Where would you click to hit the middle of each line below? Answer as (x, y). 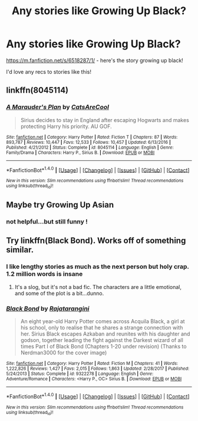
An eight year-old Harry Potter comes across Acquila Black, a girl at (103, 321)
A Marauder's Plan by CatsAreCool (57, 107)
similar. (20, 250)
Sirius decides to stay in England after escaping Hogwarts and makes (105, 120)
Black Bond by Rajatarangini (48, 308)
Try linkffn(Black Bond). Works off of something (96, 241)
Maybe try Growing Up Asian (60, 205)
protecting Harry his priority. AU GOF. (66, 126)
